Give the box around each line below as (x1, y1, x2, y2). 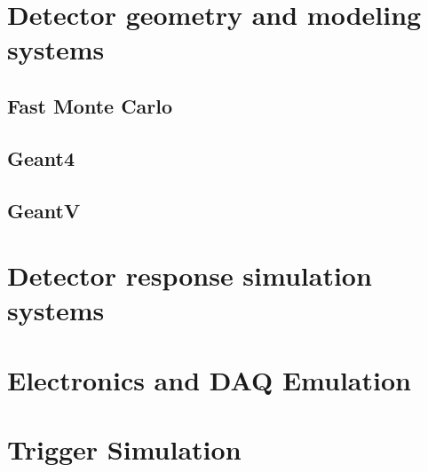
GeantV (7, 196, 81, 224)
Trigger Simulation (7, 431, 242, 468)
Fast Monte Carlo (7, 91, 173, 119)
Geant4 (7, 144, 75, 171)
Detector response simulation (7, 257, 372, 294)
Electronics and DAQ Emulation (7, 361, 411, 397)
